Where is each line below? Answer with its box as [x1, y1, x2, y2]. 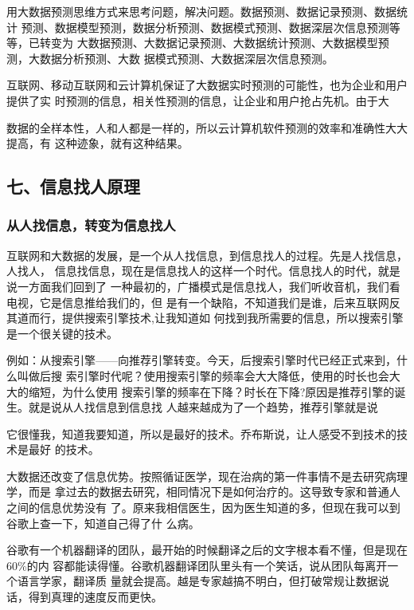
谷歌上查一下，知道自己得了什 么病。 [6, 514, 200, 531]
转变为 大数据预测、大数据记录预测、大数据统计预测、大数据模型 [39, 34, 378, 51]
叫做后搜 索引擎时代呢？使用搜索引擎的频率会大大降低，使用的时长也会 [17, 367, 389, 384]
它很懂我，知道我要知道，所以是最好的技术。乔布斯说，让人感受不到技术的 [6, 425, 396, 442]
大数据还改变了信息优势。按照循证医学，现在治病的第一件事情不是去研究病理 [6, 467, 408, 484]
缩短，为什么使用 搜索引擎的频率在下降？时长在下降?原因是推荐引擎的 [28, 383, 395, 399]
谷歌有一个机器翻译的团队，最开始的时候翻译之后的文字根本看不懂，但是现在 [6, 541, 408, 558]
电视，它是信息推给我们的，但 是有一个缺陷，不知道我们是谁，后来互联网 [6, 293, 389, 310]
